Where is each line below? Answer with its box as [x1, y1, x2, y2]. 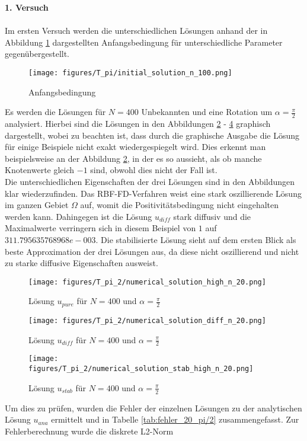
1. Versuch [5, 1, 49, 13]
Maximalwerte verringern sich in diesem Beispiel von [5, 222, 196, 234]
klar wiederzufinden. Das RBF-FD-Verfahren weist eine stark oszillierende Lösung [5, 187, 302, 199]
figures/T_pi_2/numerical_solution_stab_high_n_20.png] [28, 365, 254, 373]
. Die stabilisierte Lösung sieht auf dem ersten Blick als [95, 233, 296, 245]
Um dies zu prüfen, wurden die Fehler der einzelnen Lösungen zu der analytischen [5, 401, 302, 414]
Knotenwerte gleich [5, 164, 75, 176]
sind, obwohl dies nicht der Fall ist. [90, 164, 218, 176]
